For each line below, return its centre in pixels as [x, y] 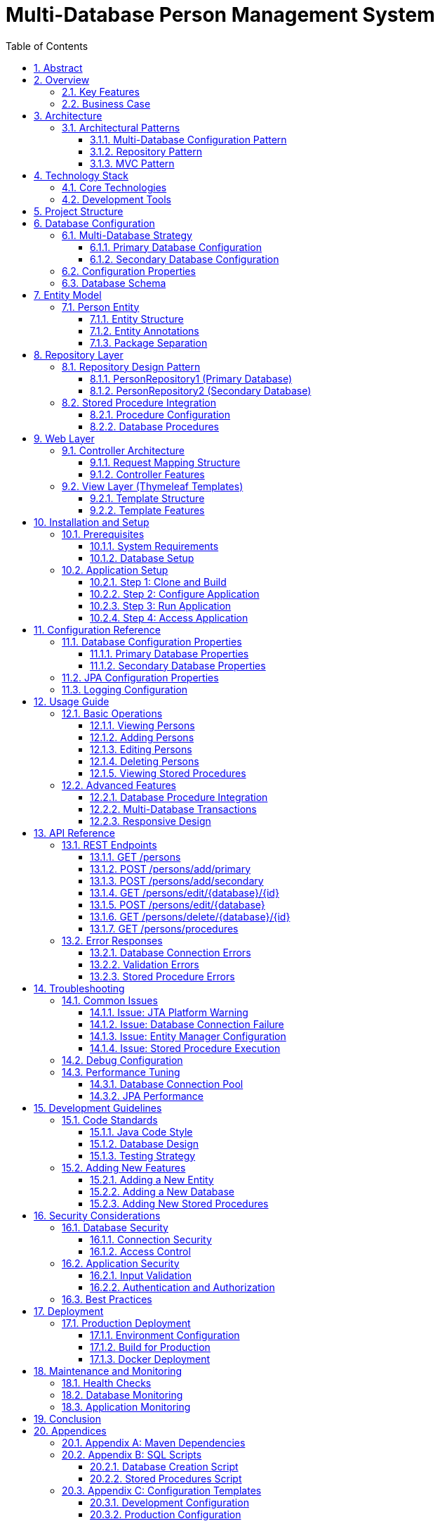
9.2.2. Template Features [147, 510]
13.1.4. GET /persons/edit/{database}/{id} [185, 892]
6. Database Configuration [94, 223]
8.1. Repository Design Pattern [131, 366]
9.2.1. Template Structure [147, 498]
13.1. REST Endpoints [109, 845]
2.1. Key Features [101, 91]
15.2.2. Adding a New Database [162, 1191]
